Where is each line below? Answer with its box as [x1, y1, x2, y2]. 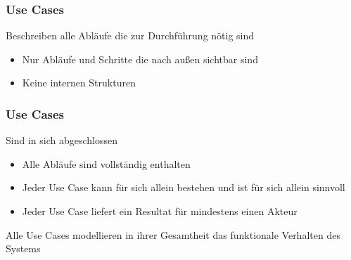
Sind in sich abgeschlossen [6, 133, 117, 148]
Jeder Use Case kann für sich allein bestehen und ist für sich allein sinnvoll [22, 180, 345, 195]
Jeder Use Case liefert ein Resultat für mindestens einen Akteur [22, 204, 298, 218]
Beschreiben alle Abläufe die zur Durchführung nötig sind [6, 28, 255, 43]
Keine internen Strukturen [22, 75, 136, 90]
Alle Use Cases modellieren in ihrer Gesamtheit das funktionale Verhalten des [6, 227, 340, 242]
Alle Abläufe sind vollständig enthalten [22, 156, 191, 171]
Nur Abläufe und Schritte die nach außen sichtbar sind [22, 51, 258, 66]
